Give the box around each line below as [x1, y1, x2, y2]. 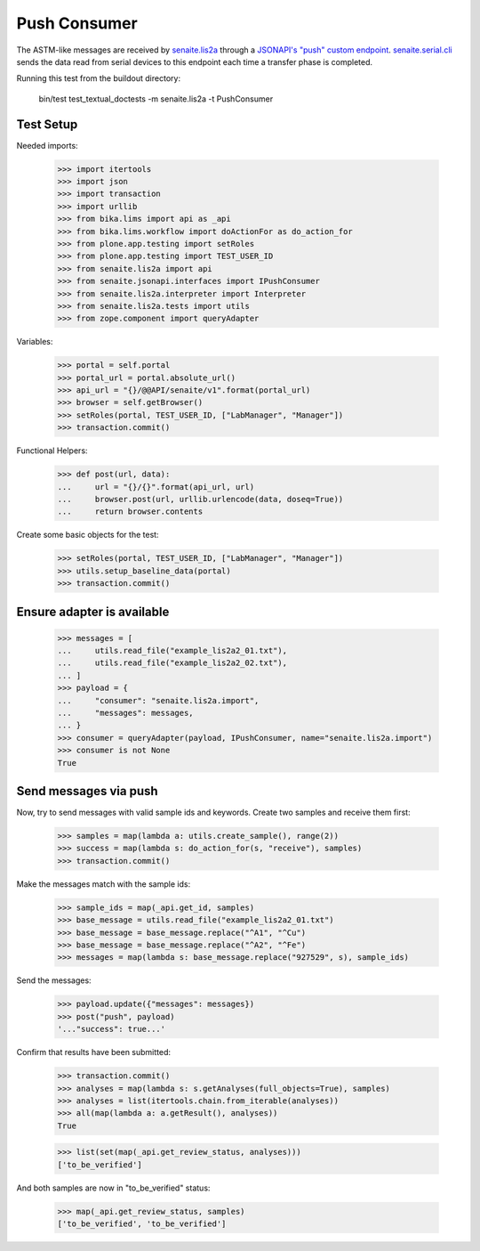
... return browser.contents [57, 507, 204, 516]
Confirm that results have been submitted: [16, 1047, 172, 1058]
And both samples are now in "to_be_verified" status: [16, 1182, 211, 1193]
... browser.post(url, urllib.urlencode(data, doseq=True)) [57, 494, 344, 504]
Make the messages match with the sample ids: [16, 878, 191, 890]
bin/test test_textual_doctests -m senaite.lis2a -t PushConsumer [38, 93, 274, 104]
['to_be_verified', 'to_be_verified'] [57, 1219, 227, 1229]
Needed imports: [16, 140, 79, 150]
